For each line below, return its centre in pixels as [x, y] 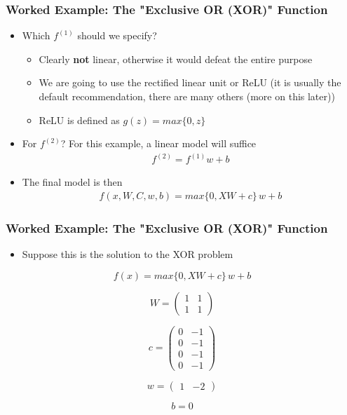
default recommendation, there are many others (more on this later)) [187, 96]
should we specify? [117, 35]
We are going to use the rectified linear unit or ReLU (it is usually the [190, 82]
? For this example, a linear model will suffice [158, 143]
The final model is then [72, 182]
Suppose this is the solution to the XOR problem [128, 254]
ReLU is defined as [79, 120]
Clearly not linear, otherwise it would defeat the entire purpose [176, 59]
